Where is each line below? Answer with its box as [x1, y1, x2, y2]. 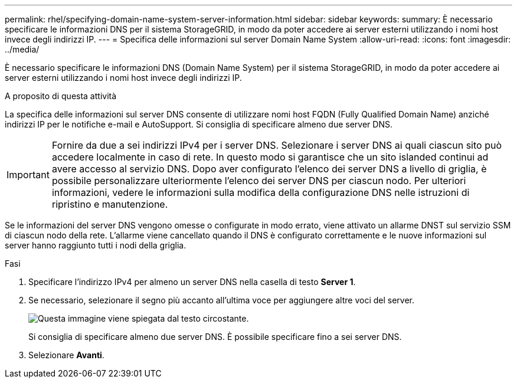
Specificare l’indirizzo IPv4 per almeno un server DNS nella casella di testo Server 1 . [28, 277, 356, 287]
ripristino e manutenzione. [51, 198, 168, 210]
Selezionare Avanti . [28, 350, 104, 360]
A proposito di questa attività [5, 91, 117, 101]
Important [6, 169, 50, 181]
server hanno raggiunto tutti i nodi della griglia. [5, 240, 186, 250]
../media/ [5, 44, 40, 54]
